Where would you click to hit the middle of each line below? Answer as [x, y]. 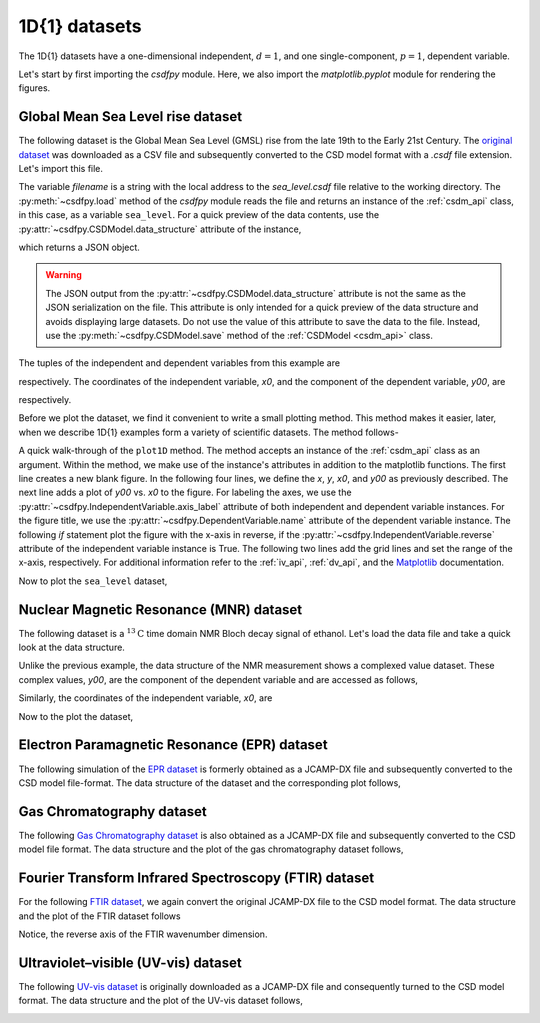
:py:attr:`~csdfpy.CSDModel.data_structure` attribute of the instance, [160, 229]
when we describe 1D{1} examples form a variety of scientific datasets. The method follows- [208, 432]
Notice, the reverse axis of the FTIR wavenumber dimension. [143, 934]
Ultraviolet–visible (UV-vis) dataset [130, 962]
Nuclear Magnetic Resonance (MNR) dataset [160, 609]
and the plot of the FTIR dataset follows [99, 916]
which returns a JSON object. [79, 247]
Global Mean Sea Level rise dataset [130, 116]
